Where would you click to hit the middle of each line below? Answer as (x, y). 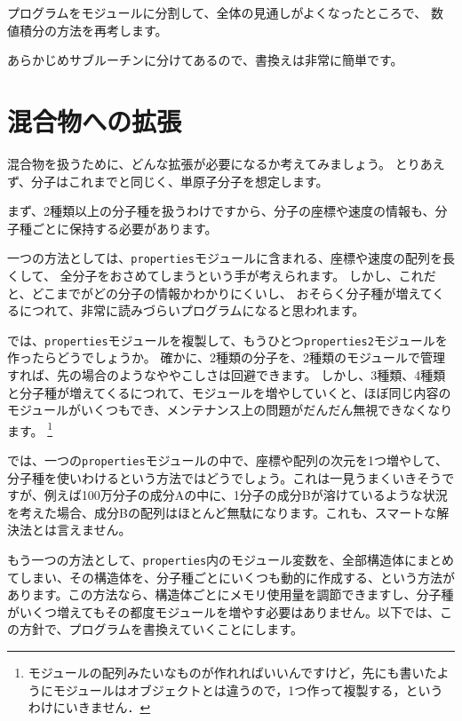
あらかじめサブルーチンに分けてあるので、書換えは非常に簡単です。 (205, 60)
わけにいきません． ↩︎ (89, 707)
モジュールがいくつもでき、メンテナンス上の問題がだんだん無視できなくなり (230, 410)
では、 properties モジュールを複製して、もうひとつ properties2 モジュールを (227, 340)
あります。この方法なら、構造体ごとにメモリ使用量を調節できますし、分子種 (231, 594)
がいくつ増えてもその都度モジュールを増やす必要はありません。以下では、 (223, 611)
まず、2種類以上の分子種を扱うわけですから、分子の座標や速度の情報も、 (221, 211)
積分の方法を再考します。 (93, 30)
